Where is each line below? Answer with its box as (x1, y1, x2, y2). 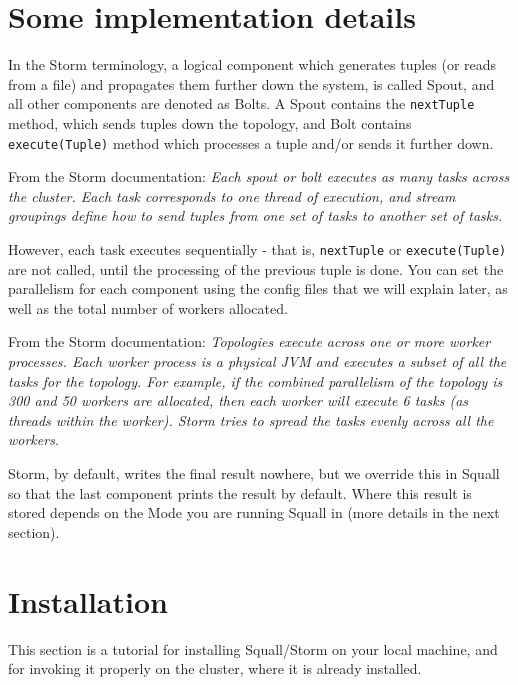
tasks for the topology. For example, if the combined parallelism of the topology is (8, 370, 503, 391)
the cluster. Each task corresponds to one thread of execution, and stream (8, 185, 456, 206)
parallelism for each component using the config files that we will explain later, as (8, 278, 508, 299)
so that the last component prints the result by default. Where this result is (8, 482, 472, 503)
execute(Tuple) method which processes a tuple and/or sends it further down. (8, 132, 494, 153)
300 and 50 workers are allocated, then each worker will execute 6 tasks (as (8, 390, 469, 411)
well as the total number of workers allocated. (8, 297, 288, 318)
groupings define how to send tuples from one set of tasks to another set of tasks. (8, 205, 503, 226)
